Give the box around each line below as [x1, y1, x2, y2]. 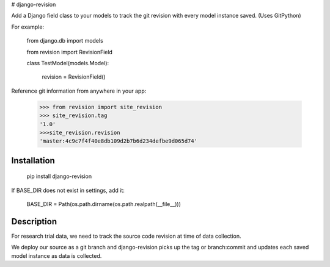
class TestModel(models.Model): [26, 59, 109, 66]
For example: [11, 23, 45, 30]
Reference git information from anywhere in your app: [11, 87, 147, 94]
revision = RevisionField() [42, 73, 106, 80]
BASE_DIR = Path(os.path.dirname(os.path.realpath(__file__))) [26, 201, 182, 208]
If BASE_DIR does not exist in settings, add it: [11, 187, 125, 194]
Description [11, 216, 57, 227]
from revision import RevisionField [26, 48, 113, 55]
